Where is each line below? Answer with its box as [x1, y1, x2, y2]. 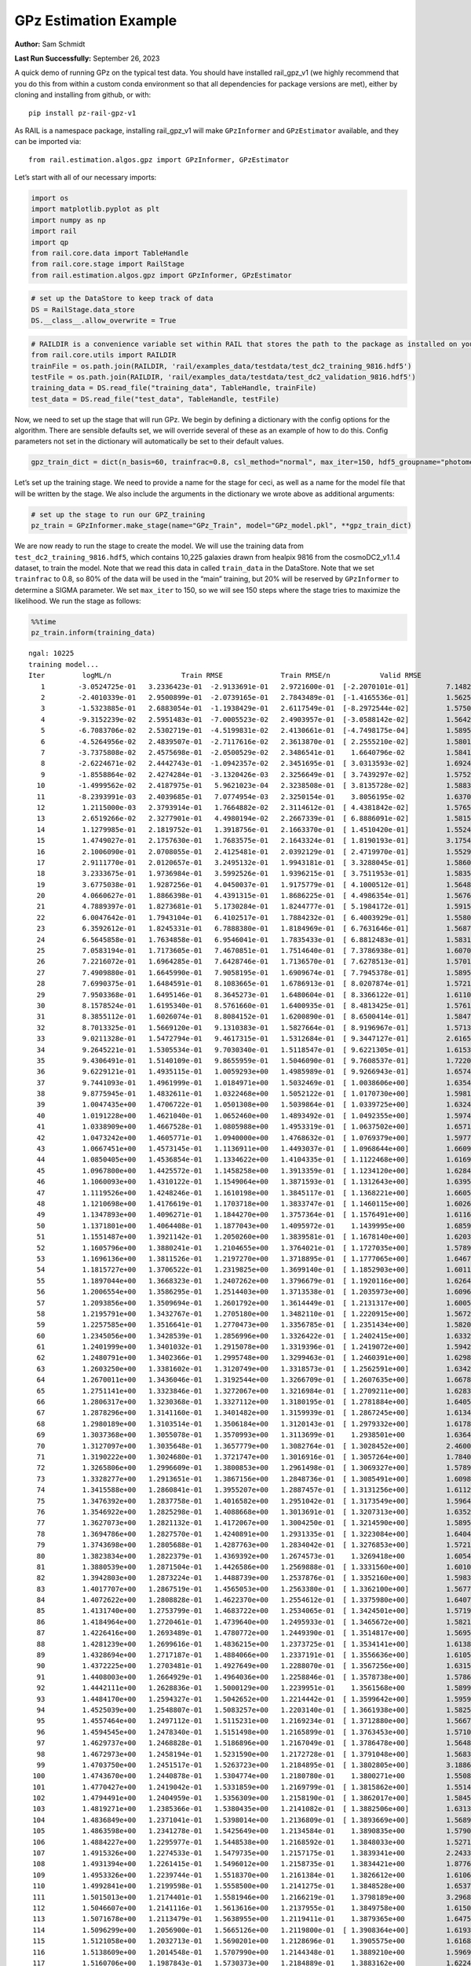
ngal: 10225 [28, 649, 75, 658]
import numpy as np [31, 215, 106, 224]
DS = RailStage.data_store [31, 305, 135, 314]
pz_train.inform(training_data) [31, 628, 156, 637]
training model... [28, 660, 100, 668]
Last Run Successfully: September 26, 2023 [14, 53, 160, 63]
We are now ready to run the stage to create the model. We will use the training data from [14, 541, 304, 550]
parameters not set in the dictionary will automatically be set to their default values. [14, 436, 284, 446]
